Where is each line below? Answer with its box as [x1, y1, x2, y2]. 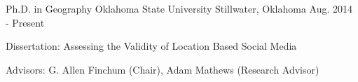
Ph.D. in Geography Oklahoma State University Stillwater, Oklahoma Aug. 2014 [6, 1, 353, 15]
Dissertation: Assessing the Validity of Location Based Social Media [6, 39, 297, 53]
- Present [6, 15, 45, 29]
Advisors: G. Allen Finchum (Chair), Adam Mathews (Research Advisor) [6, 62, 319, 76]
